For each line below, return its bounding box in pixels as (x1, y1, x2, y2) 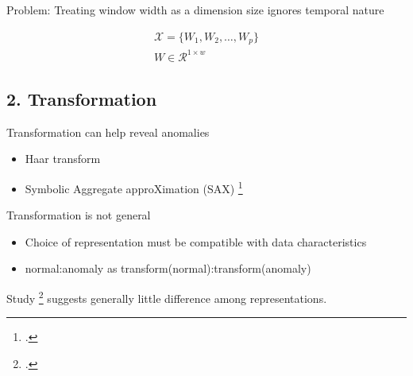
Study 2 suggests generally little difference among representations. (6, 288, 327, 306)
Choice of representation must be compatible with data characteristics (25, 233, 367, 250)
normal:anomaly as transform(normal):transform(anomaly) (25, 260, 311, 277)
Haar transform (25, 150, 101, 167)
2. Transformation (6, 87, 157, 110)
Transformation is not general (6, 207, 151, 223)
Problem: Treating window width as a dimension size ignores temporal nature (6, 2, 384, 17)
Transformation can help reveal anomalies (6, 123, 210, 140)
